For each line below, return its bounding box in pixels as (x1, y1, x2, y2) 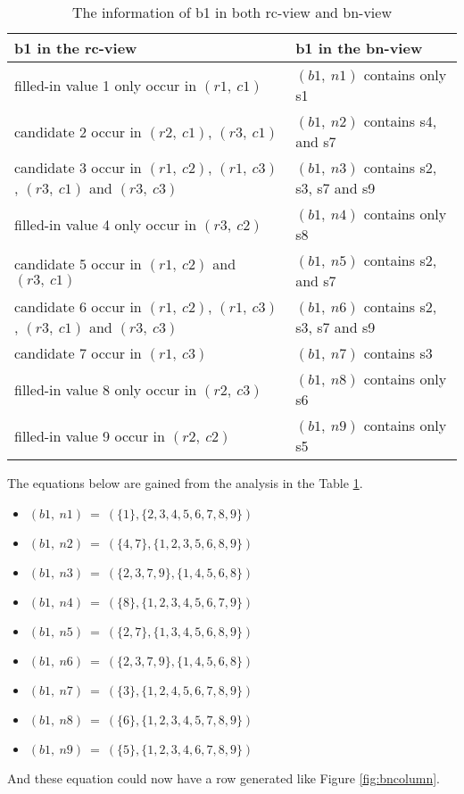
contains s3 (363, 343, 433, 363)
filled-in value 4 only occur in (14, 213, 197, 235)
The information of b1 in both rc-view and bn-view (72, 2, 392, 22)
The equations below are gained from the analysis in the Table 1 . (7, 474, 363, 492)
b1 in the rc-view (14, 37, 137, 58)
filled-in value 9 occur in (14, 425, 165, 446)
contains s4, (363, 111, 437, 131)
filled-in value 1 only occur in (14, 74, 197, 95)
